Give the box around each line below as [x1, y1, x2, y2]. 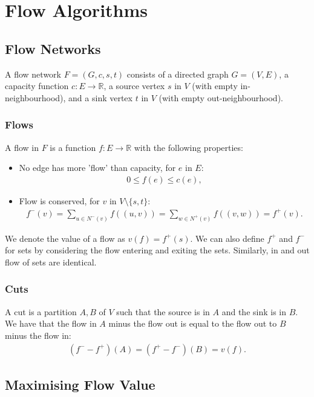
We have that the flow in [5, 317, 97, 330]
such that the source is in [116, 305, 210, 318]
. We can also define [190, 232, 264, 244]
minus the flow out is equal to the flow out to [108, 317, 277, 330]
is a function [50, 141, 96, 153]
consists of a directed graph [126, 67, 229, 80]
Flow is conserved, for [19, 194, 100, 207]
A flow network [5, 67, 61, 80]
